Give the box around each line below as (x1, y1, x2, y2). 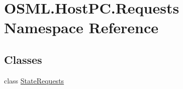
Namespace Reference (4, 17, 158, 38)
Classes (4, 51, 42, 67)
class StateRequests (4, 75, 64, 85)
